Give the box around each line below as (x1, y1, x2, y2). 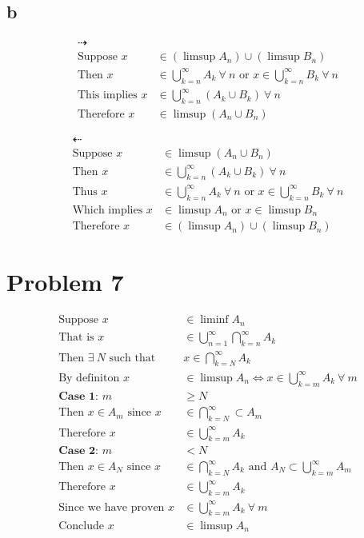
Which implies (72, 204, 143, 216)
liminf (200, 314, 229, 326)
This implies (78, 90, 138, 102)
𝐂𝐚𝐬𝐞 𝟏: (58, 390, 98, 402)
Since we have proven (58, 501, 165, 513)
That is (58, 332, 94, 344)
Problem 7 (6, 265, 124, 298)
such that (109, 352, 156, 364)
